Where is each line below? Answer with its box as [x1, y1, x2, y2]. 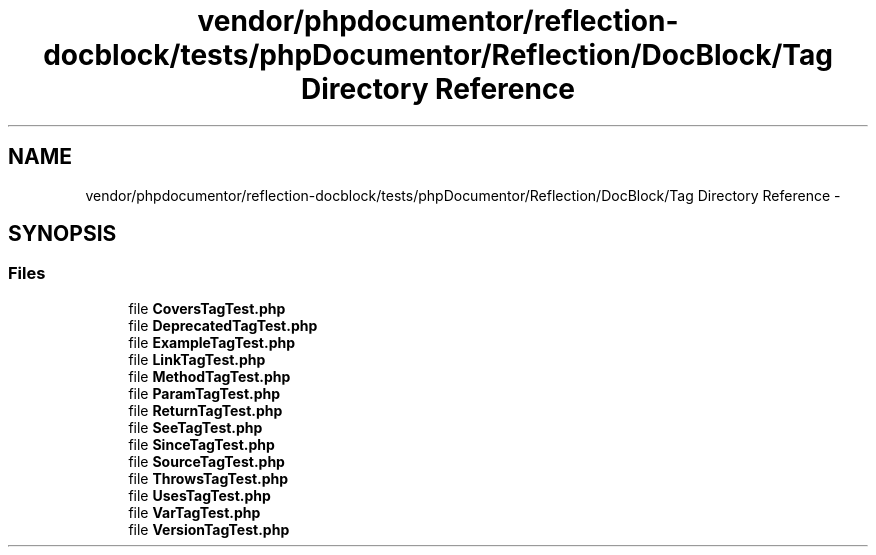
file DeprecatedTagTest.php [128, 316, 318, 334]
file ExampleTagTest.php [128, 333, 296, 351]
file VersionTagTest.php [128, 520, 290, 538]
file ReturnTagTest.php [128, 401, 283, 419]
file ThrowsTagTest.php [128, 469, 289, 487]
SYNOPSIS [8, 221, 117, 247]
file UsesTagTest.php [128, 486, 271, 504]
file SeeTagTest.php [128, 418, 263, 436]
